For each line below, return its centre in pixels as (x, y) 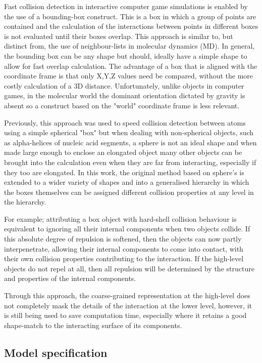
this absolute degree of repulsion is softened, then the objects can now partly (123, 239)
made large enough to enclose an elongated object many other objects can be (123, 152)
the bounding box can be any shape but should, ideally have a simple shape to (126, 55)
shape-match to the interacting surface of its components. (93, 325)
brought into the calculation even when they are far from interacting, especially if (130, 162)
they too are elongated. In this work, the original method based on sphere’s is (124, 172)
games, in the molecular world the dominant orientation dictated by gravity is (125, 95)
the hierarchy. (25, 202)
